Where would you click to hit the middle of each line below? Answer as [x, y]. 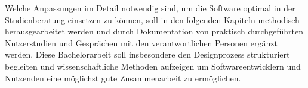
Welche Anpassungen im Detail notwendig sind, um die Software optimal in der [150, 8]
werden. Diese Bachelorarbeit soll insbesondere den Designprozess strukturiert [147, 54]
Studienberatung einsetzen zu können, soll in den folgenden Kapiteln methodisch [152, 19]
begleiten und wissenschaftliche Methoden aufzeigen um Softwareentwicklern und [153, 66]
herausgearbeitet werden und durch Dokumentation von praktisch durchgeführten [154, 31]
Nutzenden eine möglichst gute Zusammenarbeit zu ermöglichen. [123, 78]
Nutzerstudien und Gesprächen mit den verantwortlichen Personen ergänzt [141, 43]
